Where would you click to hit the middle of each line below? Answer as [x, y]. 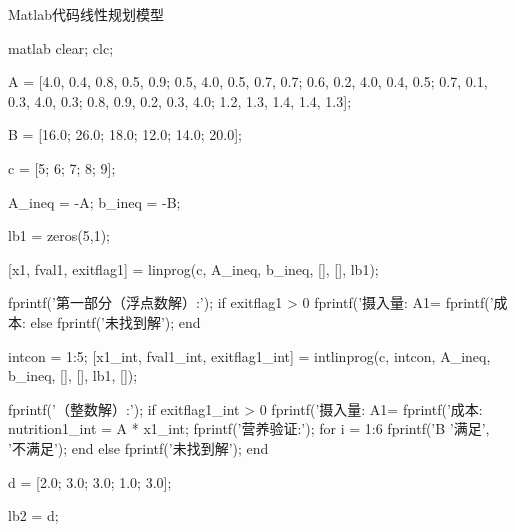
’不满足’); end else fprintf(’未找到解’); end [138, 447]
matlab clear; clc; [61, 47]
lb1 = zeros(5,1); [59, 235]
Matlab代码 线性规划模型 [86, 14]
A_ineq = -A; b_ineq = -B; [94, 201]
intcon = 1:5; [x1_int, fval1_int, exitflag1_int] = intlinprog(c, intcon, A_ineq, [249, 355]
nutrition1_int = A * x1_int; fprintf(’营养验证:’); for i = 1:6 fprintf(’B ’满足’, [249, 428]
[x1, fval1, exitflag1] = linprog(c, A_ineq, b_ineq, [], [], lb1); [193, 268]
